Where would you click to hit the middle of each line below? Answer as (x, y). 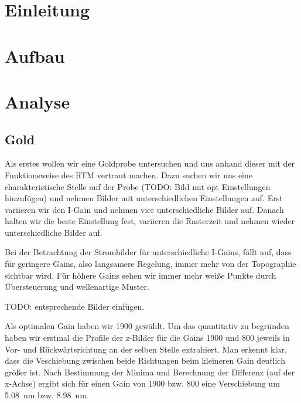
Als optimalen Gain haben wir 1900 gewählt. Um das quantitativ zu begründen (147, 326)
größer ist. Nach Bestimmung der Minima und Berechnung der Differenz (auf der (150, 372)
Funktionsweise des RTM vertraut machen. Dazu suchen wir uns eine (129, 175)
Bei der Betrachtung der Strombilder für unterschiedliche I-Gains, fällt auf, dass (148, 252)
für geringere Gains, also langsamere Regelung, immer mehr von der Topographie (150, 264)
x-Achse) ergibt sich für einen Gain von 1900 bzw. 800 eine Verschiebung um (142, 383)
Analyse (37, 101)
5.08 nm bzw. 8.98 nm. (47, 395)
